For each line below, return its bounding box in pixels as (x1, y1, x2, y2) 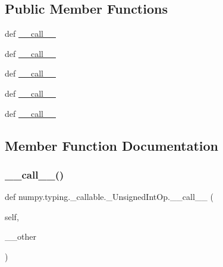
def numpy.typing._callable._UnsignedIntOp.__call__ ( (5, 190, 213, 203)
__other (5, 230, 36, 243)
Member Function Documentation (5, 136, 219, 154)
